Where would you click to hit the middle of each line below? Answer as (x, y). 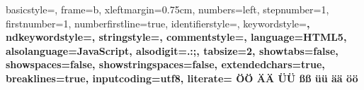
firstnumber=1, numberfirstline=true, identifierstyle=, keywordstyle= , (158, 23)
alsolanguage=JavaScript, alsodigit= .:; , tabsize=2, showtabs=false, (172, 50)
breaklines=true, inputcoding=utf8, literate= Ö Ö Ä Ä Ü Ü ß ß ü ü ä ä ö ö (182, 78)
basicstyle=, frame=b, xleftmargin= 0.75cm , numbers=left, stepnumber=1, (167, 9)
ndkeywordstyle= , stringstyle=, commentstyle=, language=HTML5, (176, 37)
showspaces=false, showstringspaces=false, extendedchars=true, (165, 64)
